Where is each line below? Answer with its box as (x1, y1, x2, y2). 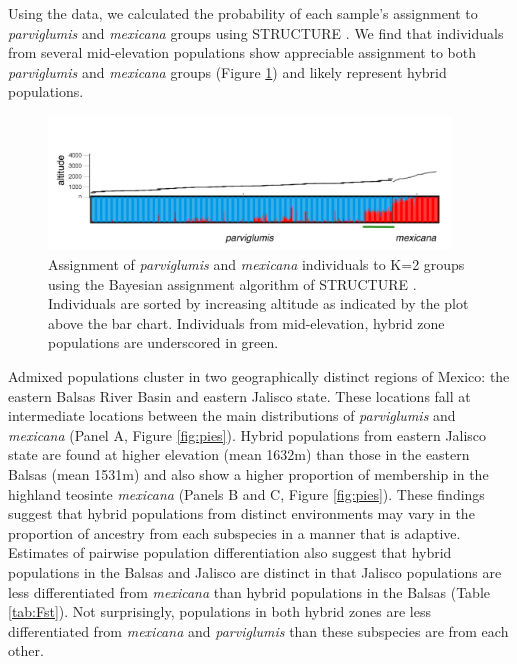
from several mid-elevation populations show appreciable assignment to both (8, 42, 476, 63)
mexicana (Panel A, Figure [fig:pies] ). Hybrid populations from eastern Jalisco (8, 424, 487, 445)
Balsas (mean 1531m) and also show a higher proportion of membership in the (8, 464, 489, 485)
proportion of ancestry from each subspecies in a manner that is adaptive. (8, 522, 461, 543)
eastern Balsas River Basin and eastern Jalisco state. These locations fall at (8, 385, 471, 406)
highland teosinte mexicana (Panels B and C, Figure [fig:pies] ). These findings (8, 483, 485, 504)
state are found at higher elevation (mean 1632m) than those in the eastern (8, 444, 470, 465)
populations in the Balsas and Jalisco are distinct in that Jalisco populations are (8, 561, 502, 582)
